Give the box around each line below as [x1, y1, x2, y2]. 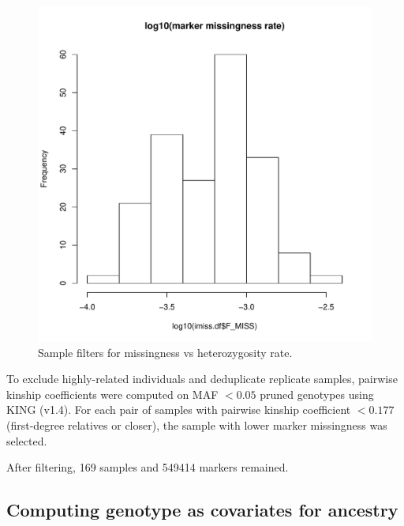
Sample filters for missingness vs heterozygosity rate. [38, 344, 293, 360]
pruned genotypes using [260, 385, 374, 402]
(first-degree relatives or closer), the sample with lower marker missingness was [6, 416, 387, 433]
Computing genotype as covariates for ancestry [6, 498, 398, 522]
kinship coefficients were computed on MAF [6, 385, 219, 402]
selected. [6, 432, 47, 449]
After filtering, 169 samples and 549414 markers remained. [6, 459, 289, 475]
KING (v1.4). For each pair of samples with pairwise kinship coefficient [6, 401, 351, 418]
